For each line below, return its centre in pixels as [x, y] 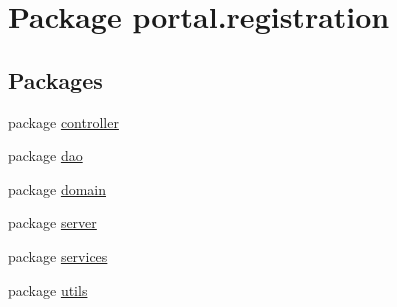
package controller [63, 121]
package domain [57, 188]
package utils [48, 289]
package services [58, 255]
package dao [45, 155]
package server [52, 222]
